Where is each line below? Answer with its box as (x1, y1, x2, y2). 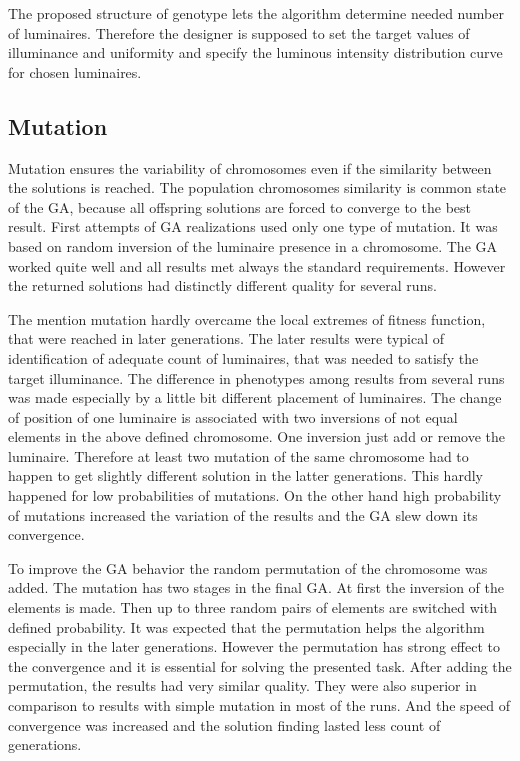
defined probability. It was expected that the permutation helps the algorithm (8, 616, 485, 637)
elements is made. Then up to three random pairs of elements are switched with (8, 597, 497, 618)
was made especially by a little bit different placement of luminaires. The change (8, 387, 502, 408)
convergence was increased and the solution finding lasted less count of (8, 714, 441, 735)
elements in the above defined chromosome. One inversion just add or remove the (8, 426, 506, 447)
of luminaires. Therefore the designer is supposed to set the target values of (8, 22, 470, 43)
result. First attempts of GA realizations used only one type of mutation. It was (8, 216, 498, 237)
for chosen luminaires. (8, 61, 142, 82)
